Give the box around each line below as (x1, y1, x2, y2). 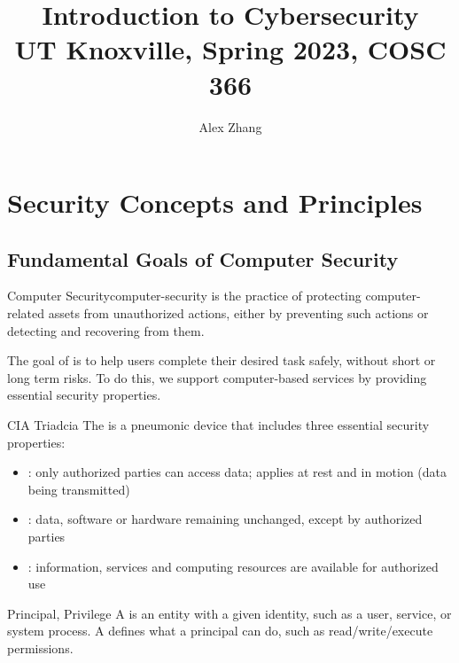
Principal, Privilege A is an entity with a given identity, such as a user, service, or (7, 604, 452, 622)
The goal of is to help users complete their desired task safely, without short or (7, 351, 436, 370)
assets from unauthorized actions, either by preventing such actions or (48, 304, 429, 323)
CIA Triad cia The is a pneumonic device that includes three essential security (7, 416, 430, 434)
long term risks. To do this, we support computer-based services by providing (7, 368, 427, 386)
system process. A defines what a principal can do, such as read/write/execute (7, 621, 433, 640)
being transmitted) (27, 480, 130, 498)
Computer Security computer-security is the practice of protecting (7, 286, 362, 305)
